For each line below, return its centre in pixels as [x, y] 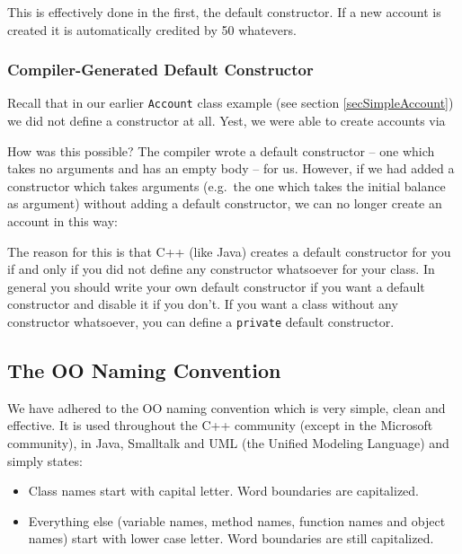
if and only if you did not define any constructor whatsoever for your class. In [221, 269]
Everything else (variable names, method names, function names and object [237, 520]
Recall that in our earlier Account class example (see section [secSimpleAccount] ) [231, 103]
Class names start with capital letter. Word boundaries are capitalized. [223, 491]
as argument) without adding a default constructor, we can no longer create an [225, 203]
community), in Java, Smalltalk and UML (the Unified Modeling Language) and [228, 443]
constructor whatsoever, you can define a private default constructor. [201, 321]
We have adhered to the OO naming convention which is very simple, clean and [227, 407]
